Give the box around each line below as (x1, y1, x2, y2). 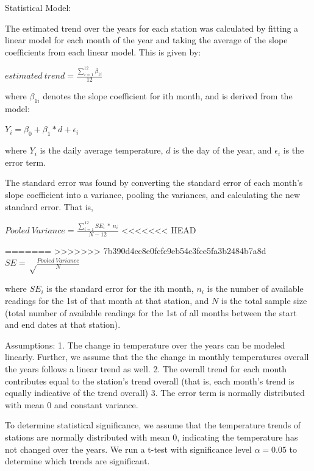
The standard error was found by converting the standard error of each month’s (5, 176, 303, 189)
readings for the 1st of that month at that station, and (5, 294, 209, 307)
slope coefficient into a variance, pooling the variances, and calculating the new (5, 188, 300, 200)
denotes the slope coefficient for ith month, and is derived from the (43, 90, 293, 102)
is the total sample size (221, 294, 307, 307)
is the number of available (207, 282, 304, 295)
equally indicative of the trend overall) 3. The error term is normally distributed (5, 386, 305, 399)
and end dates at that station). (5, 318, 121, 331)
